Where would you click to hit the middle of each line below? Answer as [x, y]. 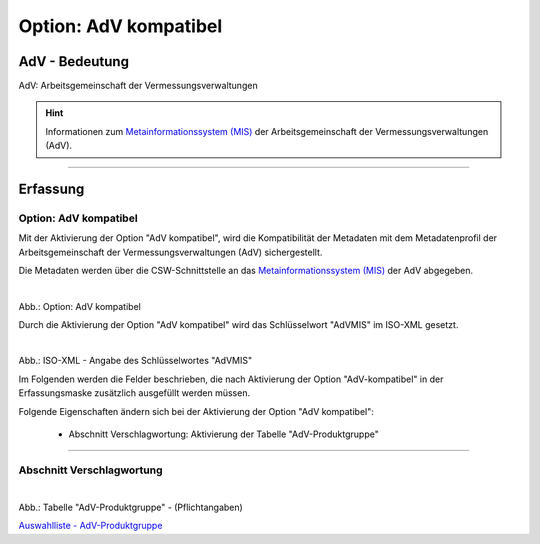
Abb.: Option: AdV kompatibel [80, 306]
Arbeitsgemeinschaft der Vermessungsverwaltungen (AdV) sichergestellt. [170, 252]
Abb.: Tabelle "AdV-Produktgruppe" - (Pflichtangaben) [131, 507]
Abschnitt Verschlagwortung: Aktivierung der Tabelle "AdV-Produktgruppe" [223, 434]
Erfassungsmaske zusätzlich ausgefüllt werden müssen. [134, 393]
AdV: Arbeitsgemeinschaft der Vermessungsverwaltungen [138, 86]
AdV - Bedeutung [74, 61]
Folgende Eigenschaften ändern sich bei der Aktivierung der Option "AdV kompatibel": [196, 411]
